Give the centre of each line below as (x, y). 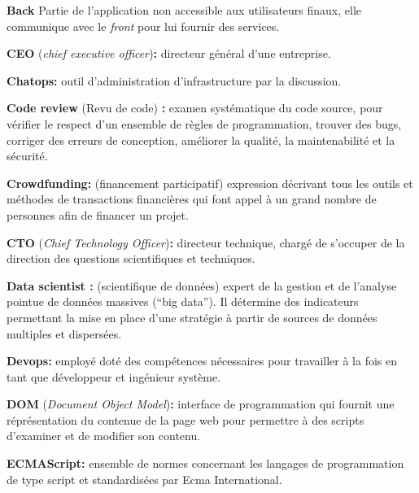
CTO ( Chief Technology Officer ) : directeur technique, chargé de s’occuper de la (206, 242)
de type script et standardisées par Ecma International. (144, 479)
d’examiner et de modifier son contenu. (104, 436)
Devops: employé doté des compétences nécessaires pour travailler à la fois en (202, 361)
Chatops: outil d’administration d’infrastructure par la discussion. (174, 80)
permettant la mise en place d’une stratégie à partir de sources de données (192, 317)
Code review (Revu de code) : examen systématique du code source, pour (195, 108)
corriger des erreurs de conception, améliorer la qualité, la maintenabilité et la (201, 140)
